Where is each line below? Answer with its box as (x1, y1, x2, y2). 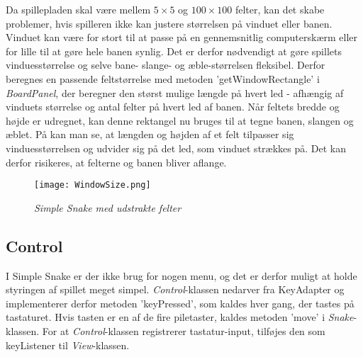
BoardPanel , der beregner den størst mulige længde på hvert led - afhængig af (6, 85, 344, 100)
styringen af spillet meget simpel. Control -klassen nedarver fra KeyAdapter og (6, 282, 345, 297)
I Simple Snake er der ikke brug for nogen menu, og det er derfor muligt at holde (6, 268, 357, 283)
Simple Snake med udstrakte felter (34, 200, 181, 215)
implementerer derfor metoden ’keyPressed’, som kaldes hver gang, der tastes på (6, 295, 354, 310)
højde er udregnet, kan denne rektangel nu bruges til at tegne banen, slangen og (6, 113, 354, 127)
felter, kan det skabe (235, 2, 325, 16)
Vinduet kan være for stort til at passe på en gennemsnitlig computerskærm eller (6, 30, 358, 45)
